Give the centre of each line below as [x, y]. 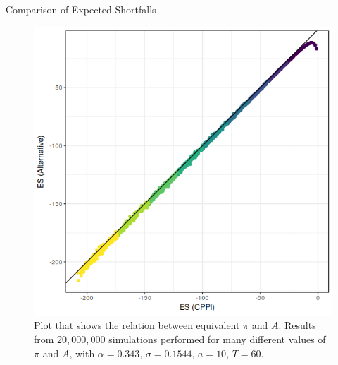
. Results [297, 325]
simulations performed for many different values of [217, 339]
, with [82, 353]
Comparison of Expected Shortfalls [81, 9]
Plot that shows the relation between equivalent [137, 325]
